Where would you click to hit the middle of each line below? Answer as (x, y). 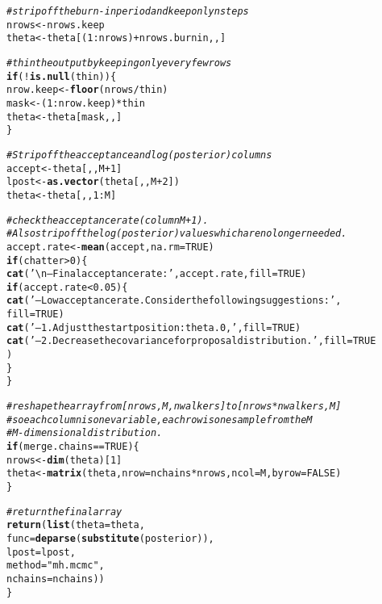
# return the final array (64, 512)
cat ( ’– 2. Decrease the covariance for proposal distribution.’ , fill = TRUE (191, 341)
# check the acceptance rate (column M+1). (108, 220)
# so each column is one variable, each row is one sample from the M (160, 419)
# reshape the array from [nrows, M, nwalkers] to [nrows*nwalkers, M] (174, 407)
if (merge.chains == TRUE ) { (73, 447)
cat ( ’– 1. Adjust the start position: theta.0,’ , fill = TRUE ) (154, 327)
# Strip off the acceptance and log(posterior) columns (139, 155)
